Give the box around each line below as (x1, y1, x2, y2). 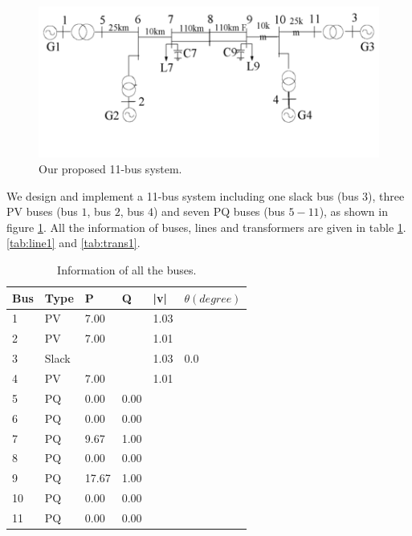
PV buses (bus (6, 203, 78, 220)
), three (368, 187, 405, 204)
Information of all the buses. (57, 262, 197, 278)
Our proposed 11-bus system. (39, 160, 182, 177)
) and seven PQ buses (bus (153, 203, 285, 220)
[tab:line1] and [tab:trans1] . (6, 234, 141, 251)
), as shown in (319, 203, 388, 220)
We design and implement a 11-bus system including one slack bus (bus (6, 187, 359, 204)
